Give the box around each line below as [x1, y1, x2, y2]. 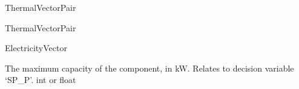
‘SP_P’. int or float [5, 73, 76, 86]
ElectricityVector [5, 41, 67, 54]
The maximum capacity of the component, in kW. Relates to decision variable [5, 61, 294, 74]
